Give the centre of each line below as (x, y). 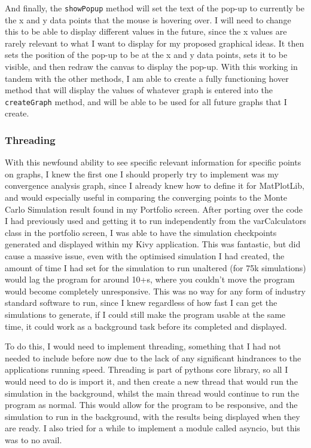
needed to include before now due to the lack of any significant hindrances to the (153, 358)
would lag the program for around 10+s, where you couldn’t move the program (150, 279)
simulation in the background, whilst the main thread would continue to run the (152, 393)
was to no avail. (33, 439)
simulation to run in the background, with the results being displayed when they (153, 416)
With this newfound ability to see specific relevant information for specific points (153, 162)
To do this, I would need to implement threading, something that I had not (143, 346)
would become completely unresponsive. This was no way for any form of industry (155, 291)
